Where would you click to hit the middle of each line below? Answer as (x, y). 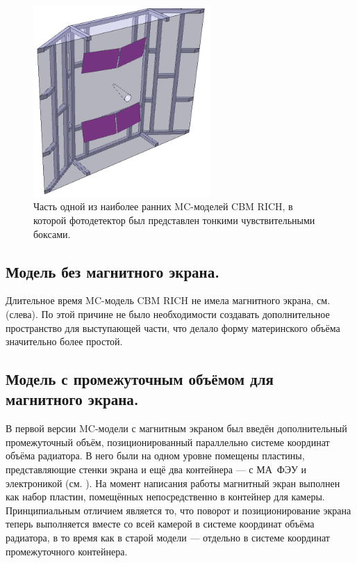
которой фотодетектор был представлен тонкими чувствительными (174, 220)
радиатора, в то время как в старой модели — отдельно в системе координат (168, 538)
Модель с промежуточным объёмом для (140, 379)
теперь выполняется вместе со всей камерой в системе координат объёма (160, 524)
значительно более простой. (64, 341)
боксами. (52, 233)
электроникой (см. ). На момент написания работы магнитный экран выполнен (173, 483)
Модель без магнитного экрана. (113, 271)
